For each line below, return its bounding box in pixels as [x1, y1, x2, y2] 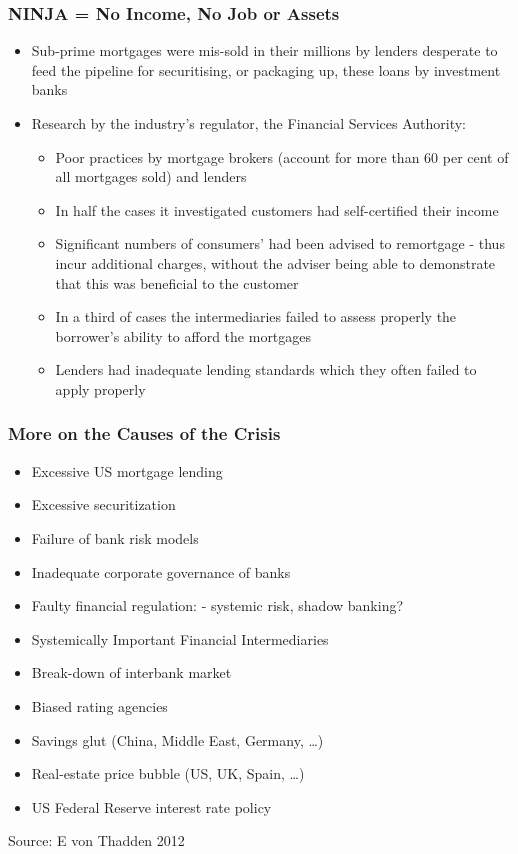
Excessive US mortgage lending [31, 460, 223, 481]
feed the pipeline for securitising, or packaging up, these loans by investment [31, 59, 501, 80]
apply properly [55, 378, 146, 399]
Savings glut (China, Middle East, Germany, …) [31, 729, 324, 750]
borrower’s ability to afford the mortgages [55, 325, 312, 346]
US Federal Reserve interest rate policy [31, 796, 272, 817]
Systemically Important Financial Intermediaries [31, 628, 329, 649]
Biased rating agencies [31, 695, 168, 716]
